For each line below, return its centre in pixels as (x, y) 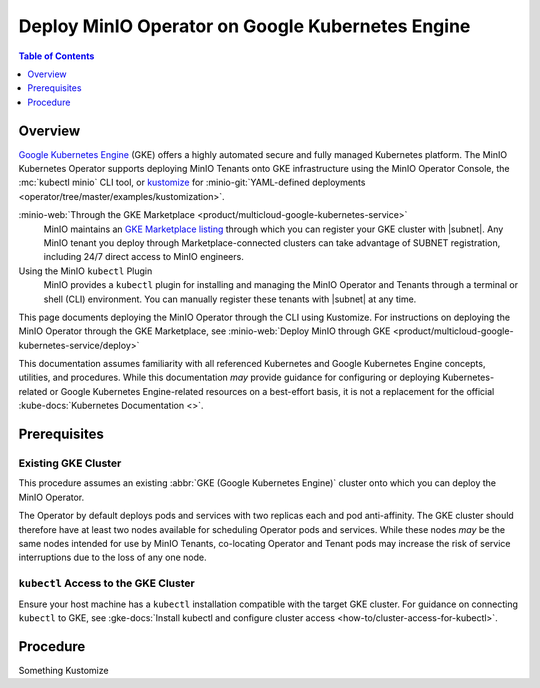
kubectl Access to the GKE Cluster (106, 583)
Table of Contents (56, 56)
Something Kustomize (63, 670)
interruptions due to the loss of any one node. (112, 557)
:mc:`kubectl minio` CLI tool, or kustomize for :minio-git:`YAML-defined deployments (192, 182)
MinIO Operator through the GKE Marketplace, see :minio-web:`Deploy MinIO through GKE (204, 331)
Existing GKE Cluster (70, 463)
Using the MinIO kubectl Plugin (85, 271)
